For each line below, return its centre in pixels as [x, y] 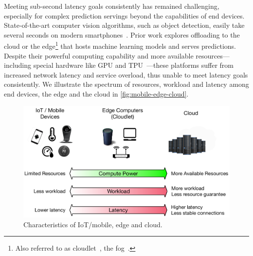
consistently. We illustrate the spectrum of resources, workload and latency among [126, 84]
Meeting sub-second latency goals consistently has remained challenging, [112, 6]
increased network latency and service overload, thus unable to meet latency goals [126, 74]
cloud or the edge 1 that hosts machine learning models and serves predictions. [120, 45]
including [18, 65]
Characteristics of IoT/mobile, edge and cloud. [93, 224]
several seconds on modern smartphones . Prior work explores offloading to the [122, 34]
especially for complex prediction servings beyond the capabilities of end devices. [124, 15]
